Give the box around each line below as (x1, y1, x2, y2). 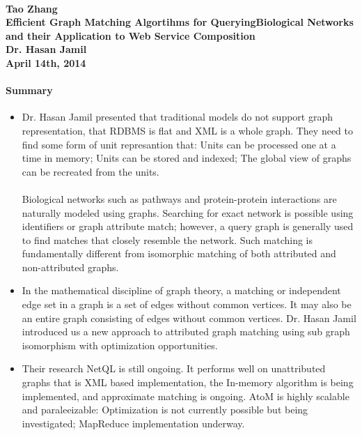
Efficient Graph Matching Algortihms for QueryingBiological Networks (6, 15, 354, 29)
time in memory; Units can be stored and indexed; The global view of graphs (22, 151, 352, 165)
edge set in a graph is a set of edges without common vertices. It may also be (22, 297, 352, 312)
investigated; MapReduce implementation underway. (22, 415, 245, 430)
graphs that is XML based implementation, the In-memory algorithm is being (22, 375, 354, 390)
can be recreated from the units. (22, 164, 159, 178)
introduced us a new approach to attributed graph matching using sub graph (22, 324, 350, 339)
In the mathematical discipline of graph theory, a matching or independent (22, 283, 341, 298)
